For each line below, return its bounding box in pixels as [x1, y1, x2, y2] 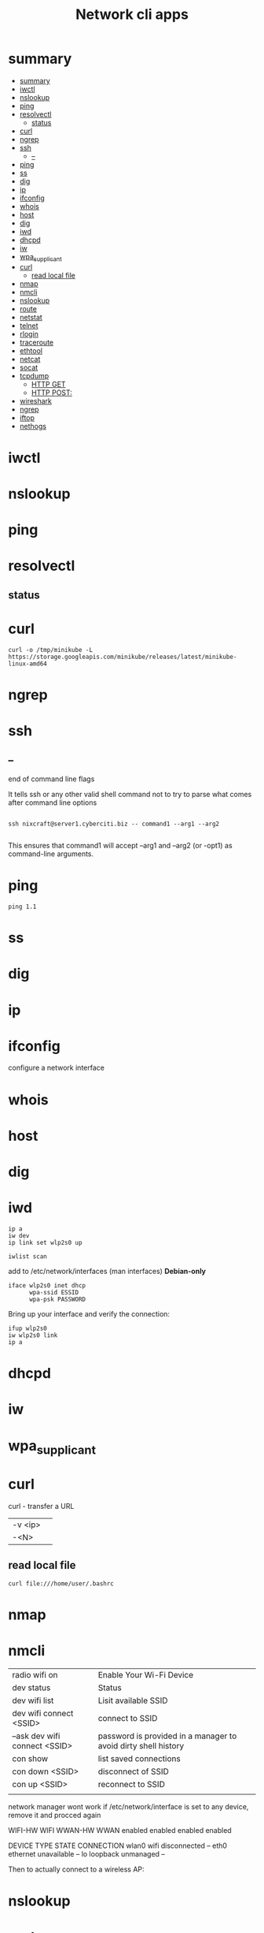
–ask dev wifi [12, 1730, 60, 1741]
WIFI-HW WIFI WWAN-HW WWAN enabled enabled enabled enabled [8, 1825, 232, 1834]
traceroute [19, 337, 53, 347]
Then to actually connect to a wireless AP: [8, 1864, 145, 1874]
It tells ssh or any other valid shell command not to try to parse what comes [8, 790, 252, 799]
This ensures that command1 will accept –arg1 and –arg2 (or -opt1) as [8, 841, 233, 850]
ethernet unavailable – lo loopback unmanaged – [8, 1849, 165, 1858]
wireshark [19, 396, 53, 405]
